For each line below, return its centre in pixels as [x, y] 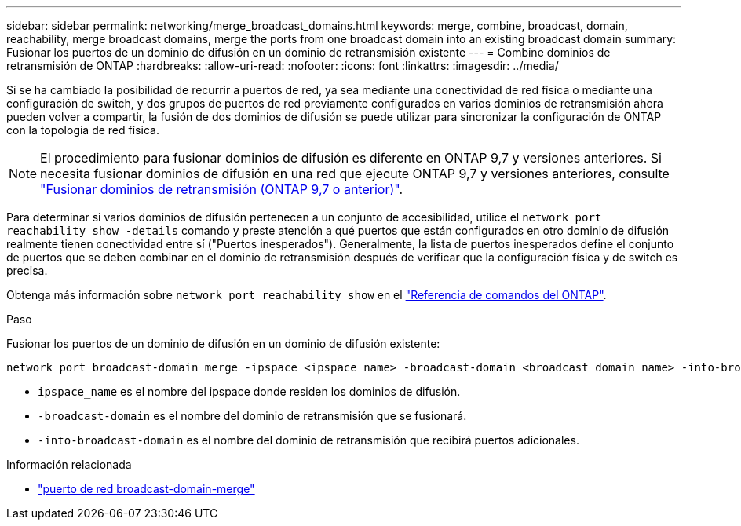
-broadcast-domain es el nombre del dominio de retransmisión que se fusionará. [252, 416]
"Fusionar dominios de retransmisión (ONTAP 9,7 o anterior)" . [222, 189]
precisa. [27, 270]
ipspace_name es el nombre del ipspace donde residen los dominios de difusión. [249, 391]
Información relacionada [69, 464]
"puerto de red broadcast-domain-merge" [146, 489]
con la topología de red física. [83, 130]
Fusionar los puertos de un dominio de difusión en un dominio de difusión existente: [223, 343]
